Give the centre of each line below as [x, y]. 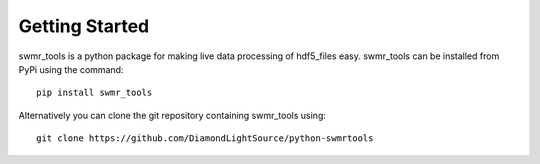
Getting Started [84, 26]
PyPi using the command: [71, 69]
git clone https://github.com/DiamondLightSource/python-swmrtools [205, 138]
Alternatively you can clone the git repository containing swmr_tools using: [172, 115]
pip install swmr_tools [94, 93]
